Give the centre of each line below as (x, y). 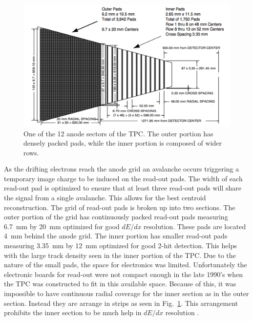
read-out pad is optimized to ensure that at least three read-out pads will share (123, 188)
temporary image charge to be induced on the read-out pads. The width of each (123, 178)
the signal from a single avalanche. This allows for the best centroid (105, 198)
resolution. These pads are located (195, 226)
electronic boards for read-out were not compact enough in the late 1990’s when (124, 274)
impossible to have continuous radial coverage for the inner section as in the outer (126, 293)
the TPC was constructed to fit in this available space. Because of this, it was (120, 284)
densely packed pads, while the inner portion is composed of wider (123, 143)
